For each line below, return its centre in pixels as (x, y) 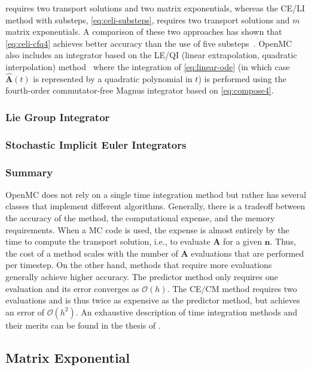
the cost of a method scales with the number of (92, 253)
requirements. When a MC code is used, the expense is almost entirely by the (147, 229)
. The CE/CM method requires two (232, 288)
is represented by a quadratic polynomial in (113, 78)
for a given (242, 241)
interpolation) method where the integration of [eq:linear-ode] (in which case (148, 66)
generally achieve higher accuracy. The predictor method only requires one (142, 277)
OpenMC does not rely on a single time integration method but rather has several (156, 194)
